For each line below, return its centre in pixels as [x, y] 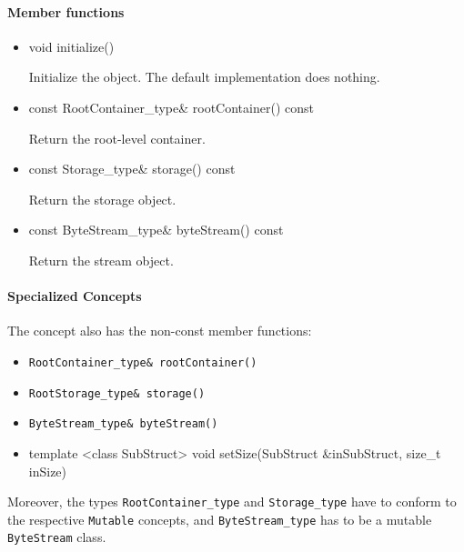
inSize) [48, 471]
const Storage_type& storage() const [132, 169]
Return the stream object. [101, 260]
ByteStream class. [57, 537]
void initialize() [71, 46]
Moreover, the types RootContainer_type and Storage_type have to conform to [232, 502]
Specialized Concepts [75, 296]
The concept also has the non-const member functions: [160, 331]
